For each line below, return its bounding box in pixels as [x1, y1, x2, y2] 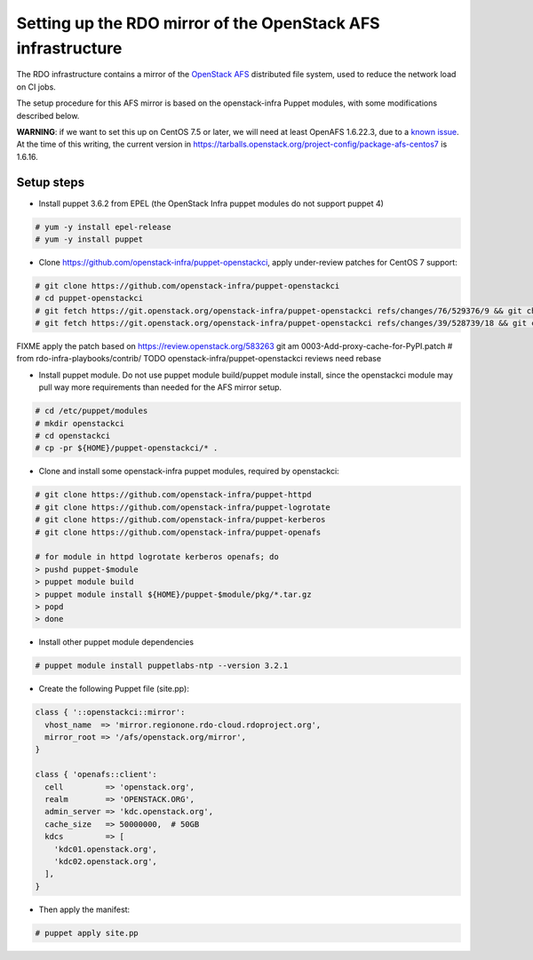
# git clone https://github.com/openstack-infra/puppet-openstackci [35, 281, 340, 290]
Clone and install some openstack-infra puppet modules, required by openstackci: [38, 466, 339, 477]
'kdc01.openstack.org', [53, 844, 157, 854]
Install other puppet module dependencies [38, 637, 195, 647]
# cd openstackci [35, 431, 111, 441]
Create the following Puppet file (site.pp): [38, 684, 190, 694]
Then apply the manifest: [38, 904, 131, 915]
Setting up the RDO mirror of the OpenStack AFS [16, 13, 381, 33]
